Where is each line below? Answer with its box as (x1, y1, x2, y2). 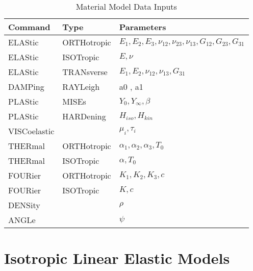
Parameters (119, 21, 166, 33)
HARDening (62, 110, 106, 122)
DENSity (8, 199, 40, 211)
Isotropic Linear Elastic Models (4, 248, 230, 268)
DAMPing (8, 81, 44, 92)
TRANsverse (62, 66, 108, 78)
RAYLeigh (62, 81, 100, 92)
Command (8, 21, 50, 33)
